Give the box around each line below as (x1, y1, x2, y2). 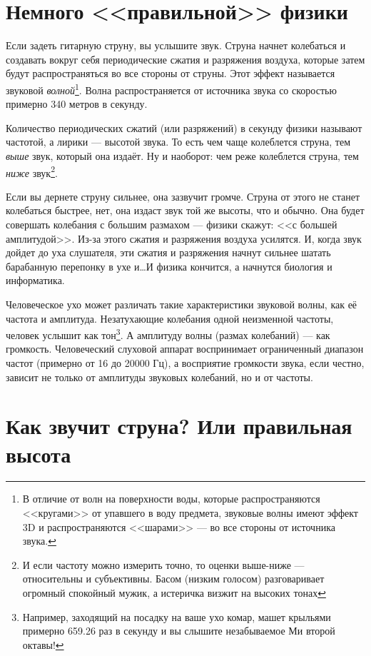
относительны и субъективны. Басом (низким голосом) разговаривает (22, 571, 325, 586)
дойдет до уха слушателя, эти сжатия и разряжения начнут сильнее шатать (6, 245, 331, 260)
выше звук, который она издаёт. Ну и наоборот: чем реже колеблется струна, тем (6, 148, 359, 163)
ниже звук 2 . (6, 163, 58, 180)
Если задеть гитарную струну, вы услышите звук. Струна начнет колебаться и (6, 38, 346, 53)
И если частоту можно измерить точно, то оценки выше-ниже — (22, 557, 305, 572)
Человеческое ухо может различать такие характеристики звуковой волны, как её (6, 296, 357, 311)
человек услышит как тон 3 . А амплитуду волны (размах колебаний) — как (6, 326, 330, 342)
